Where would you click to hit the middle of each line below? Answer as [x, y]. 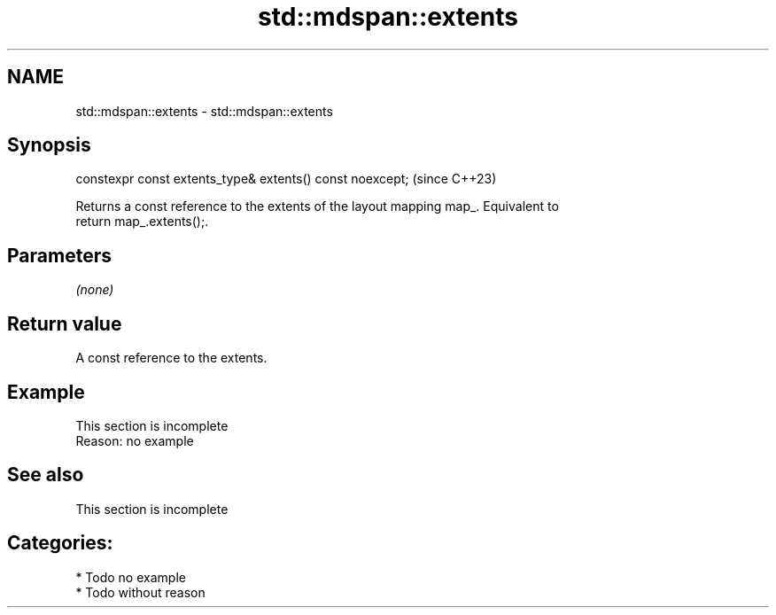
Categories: [60, 543]
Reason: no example [135, 440]
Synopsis [49, 145]
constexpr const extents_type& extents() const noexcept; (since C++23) [286, 179]
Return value [65, 323]
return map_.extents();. [142, 222]
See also [46, 475]
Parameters [59, 255]
